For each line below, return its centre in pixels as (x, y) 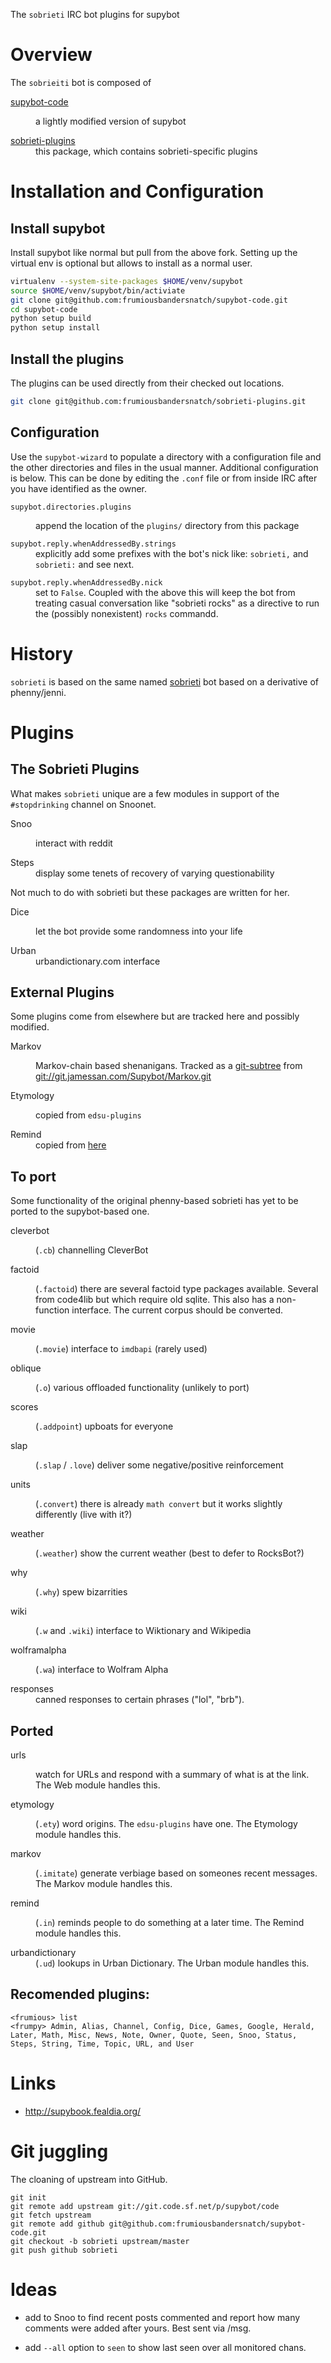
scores (24, 1407)
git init (28, 2197)
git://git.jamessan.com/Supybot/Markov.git (123, 1076)
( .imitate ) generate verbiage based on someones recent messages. (176, 1873)
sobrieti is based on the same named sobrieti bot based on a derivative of (164, 681)
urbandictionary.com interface (98, 961)
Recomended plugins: (80, 1994)
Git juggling (59, 2151)
